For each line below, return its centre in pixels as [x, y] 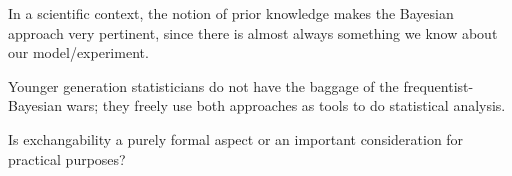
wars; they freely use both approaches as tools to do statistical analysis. [286, 105]
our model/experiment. [78, 52]
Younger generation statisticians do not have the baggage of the [203, 85]
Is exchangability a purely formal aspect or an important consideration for [236, 138]
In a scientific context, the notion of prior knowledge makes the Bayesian [231, 13]
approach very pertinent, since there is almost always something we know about [253, 32]
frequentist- [438, 85]
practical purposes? [67, 158]
